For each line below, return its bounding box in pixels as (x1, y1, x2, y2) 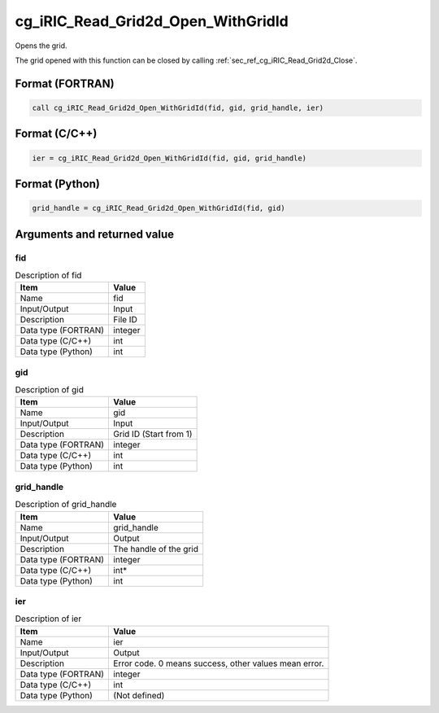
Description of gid (15, 384, 85, 396)
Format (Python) (15, 177, 101, 190)
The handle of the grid (113, 543, 199, 554)
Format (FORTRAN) (15, 77, 115, 90)
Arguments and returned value (15, 227, 175, 241)
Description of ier (15, 613, 82, 624)
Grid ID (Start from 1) (113, 428, 193, 440)
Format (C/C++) (15, 127, 98, 141)
